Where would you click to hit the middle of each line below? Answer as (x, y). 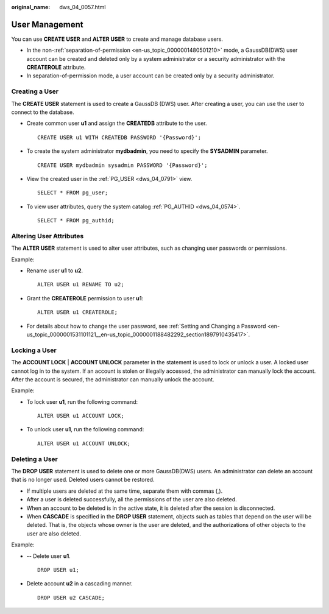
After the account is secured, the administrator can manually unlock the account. (113, 379)
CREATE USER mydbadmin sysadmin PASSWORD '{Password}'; (122, 165)
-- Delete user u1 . (49, 556)
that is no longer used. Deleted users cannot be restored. (83, 480)
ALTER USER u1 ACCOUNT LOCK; (81, 416)
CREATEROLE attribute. (56, 68)
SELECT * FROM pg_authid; (76, 221)
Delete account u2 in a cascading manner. (80, 584)
